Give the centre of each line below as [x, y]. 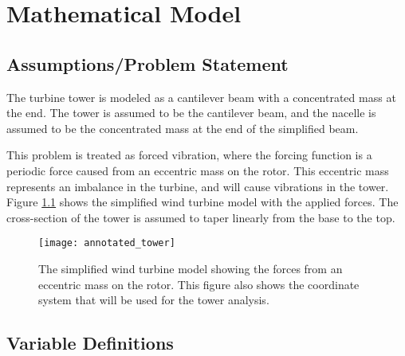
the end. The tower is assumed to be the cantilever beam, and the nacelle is [191, 113]
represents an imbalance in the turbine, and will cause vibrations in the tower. [198, 186]
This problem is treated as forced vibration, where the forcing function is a [189, 155]
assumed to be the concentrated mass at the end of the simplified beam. [183, 128]
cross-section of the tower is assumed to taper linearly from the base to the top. [201, 217]
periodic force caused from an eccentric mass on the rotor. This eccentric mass [198, 170]
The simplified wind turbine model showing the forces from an [191, 268]
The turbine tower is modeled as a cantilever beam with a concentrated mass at [201, 97]
